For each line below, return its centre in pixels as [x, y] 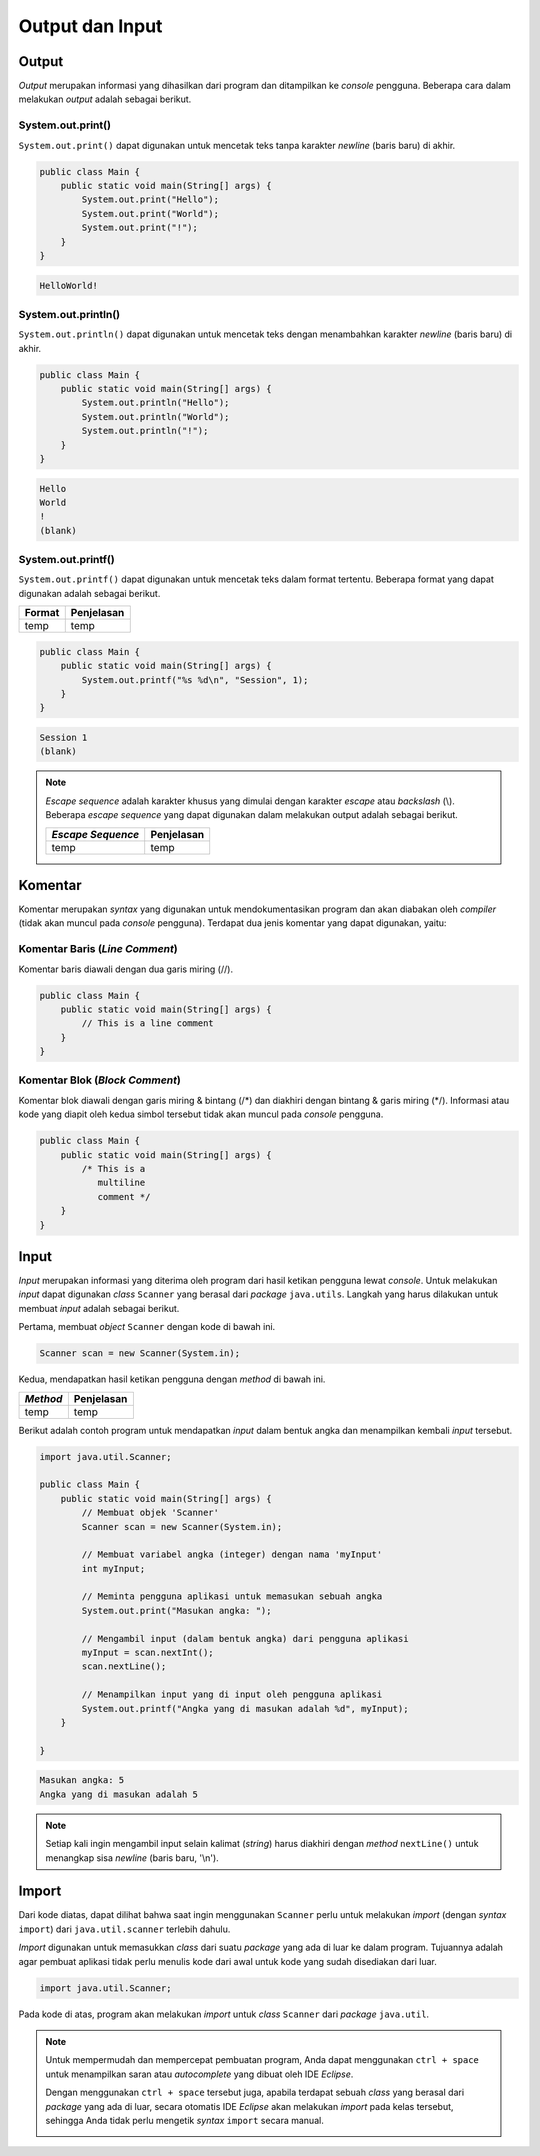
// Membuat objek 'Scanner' [150, 1513]
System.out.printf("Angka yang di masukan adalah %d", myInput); [245, 1708]
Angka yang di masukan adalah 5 [119, 1794]
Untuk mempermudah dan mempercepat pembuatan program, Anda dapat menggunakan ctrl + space [262, 2060]
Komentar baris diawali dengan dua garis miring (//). [126, 969]
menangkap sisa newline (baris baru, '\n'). [132, 1857]
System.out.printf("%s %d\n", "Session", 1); [195, 679]
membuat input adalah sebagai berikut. [99, 1308]
